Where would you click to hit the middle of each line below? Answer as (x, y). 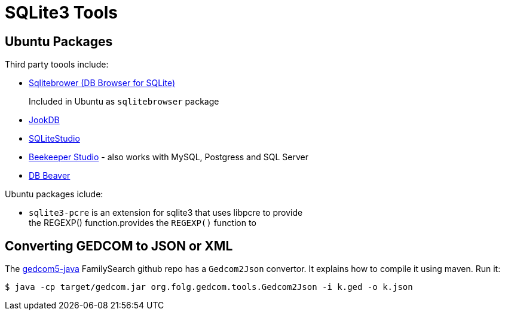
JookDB (44, 120)
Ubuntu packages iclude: (54, 194)
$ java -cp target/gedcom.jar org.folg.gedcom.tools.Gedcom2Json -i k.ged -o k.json (209, 287)
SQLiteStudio (54, 139)
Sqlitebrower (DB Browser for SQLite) (102, 83)
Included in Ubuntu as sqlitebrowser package (124, 102)
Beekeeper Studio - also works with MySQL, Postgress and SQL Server (169, 157)
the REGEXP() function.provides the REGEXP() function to (143, 223)
